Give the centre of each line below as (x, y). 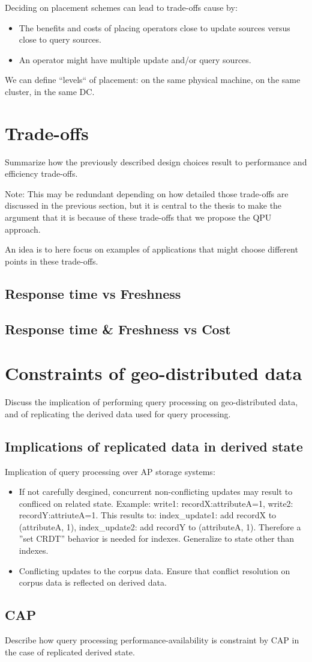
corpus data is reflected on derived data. (93, 582)
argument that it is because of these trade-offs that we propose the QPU (138, 217)
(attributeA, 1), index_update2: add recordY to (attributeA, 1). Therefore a (160, 526)
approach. (23, 229)
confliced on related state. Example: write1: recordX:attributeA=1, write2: (156, 503)
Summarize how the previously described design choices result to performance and (156, 161)
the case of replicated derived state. (70, 651)
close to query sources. (60, 39)
